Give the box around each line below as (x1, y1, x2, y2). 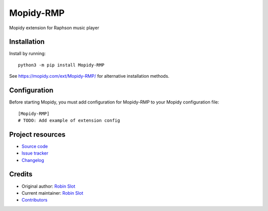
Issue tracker (21, 150, 49, 156)
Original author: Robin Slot (21, 183, 75, 189)
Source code (21, 143, 48, 149)
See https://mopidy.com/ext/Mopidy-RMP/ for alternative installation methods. (9, 73, 170, 79)
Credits (9, 170, 33, 178)
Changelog (21, 157, 44, 163)
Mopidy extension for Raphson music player (9, 25, 99, 31)
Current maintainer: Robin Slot (21, 190, 84, 196)
